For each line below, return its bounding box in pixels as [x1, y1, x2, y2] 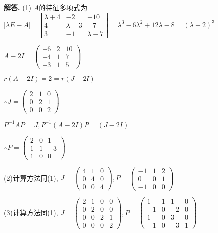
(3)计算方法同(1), [4, 207, 58, 217]
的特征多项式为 [39, 2, 87, 12]
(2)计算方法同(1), [4, 172, 58, 183]
